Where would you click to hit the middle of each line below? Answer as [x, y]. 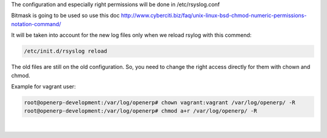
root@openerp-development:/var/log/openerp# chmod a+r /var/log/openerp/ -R [140, 111]
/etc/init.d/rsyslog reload [65, 51]
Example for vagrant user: [43, 86]
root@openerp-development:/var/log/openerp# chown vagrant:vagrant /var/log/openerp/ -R [160, 102]
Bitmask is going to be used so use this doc [65, 16]
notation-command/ [36, 24]
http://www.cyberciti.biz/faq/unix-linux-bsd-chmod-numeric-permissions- [214, 16]
